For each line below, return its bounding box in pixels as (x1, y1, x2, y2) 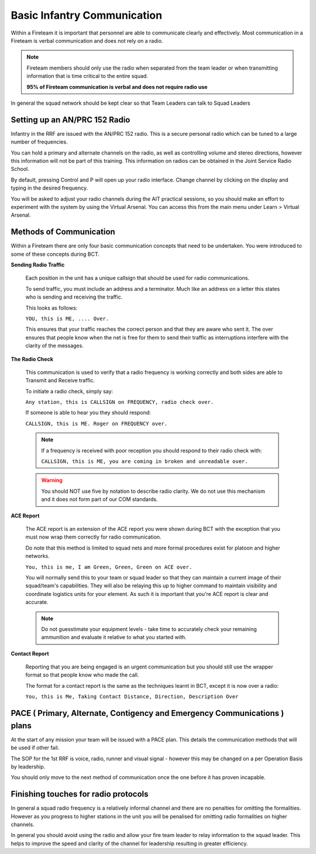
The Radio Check (11, 355, 54, 362)
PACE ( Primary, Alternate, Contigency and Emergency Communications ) (11, 708, 284, 718)
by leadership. (11, 763, 46, 770)
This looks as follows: (25, 304, 78, 311)
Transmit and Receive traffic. (25, 377, 95, 384)
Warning (41, 477, 63, 484)
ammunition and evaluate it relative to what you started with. (41, 634, 187, 641)
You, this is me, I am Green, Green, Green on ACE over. (25, 564, 193, 570)
